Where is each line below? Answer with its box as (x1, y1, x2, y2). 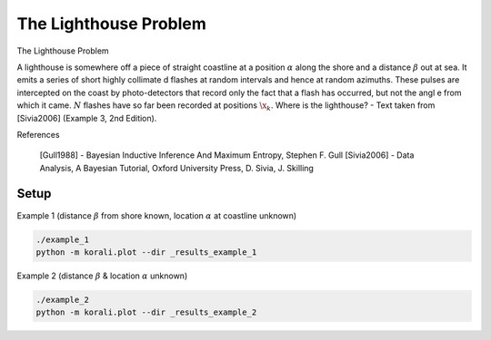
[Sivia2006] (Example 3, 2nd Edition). (16, 112, 157, 123)
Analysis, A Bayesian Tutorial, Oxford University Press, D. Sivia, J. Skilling (39, 162, 314, 173)
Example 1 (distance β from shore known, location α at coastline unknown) (16, 209, 297, 221)
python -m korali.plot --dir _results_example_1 (35, 247, 257, 257)
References (16, 129, 60, 140)
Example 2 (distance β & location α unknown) (16, 270, 188, 281)
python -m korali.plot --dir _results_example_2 (35, 307, 257, 317)
